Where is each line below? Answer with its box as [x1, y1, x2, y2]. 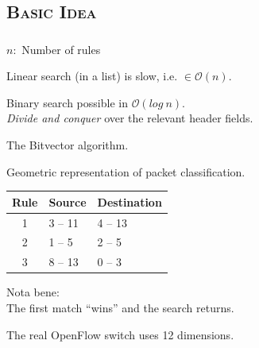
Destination [97, 193, 162, 210]
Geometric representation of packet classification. [6, 163, 245, 180]
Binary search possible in [6, 94, 128, 110]
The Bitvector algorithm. [6, 137, 129, 153]
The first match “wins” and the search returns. [6, 299, 234, 315]
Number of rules [21, 41, 101, 57]
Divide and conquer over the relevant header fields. [6, 110, 253, 126]
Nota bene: [6, 284, 60, 300]
